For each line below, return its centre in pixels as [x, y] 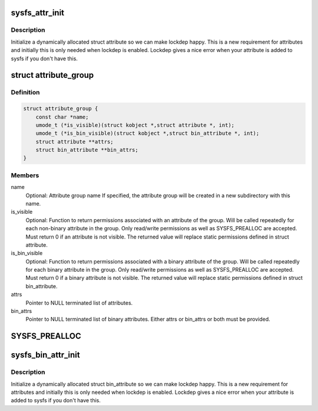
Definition [25, 93]
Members [25, 175]
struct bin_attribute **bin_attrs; [87, 150]
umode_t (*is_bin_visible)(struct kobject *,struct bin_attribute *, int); [148, 133]
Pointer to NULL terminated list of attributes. [79, 303]
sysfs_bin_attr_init [45, 355]
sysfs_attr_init [38, 13]
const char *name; [62, 117]
